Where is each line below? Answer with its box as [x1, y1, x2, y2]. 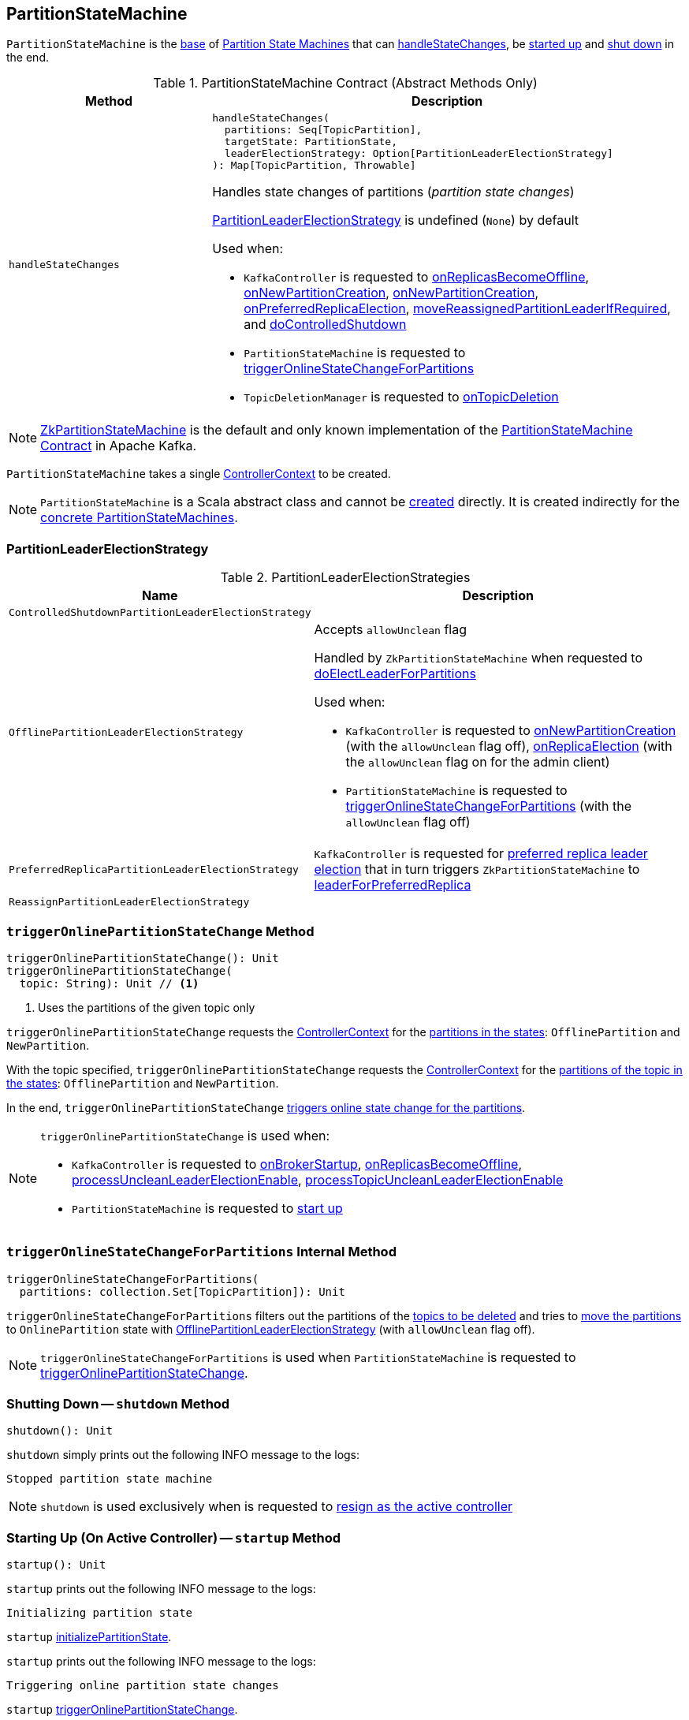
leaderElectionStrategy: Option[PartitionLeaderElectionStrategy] [224, 147, 613, 160]
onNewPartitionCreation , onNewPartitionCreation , [244, 285, 538, 301]
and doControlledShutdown [244, 316, 407, 333]
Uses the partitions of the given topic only [38, 1000, 255, 1014]
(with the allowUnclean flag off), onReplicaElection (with [345, 738, 672, 755]
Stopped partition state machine [6, 1472, 213, 1486]
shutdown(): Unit [6, 1424, 113, 1438]
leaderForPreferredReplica [314, 877, 471, 894]
